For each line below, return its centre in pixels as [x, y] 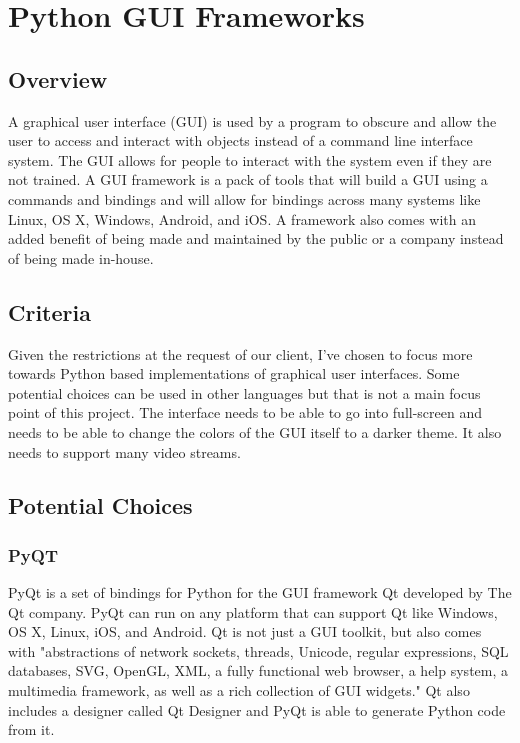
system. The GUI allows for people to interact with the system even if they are [250, 159]
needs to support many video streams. [124, 451]
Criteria [49, 311]
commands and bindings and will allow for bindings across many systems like [244, 198]
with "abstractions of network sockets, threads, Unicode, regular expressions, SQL [258, 650]
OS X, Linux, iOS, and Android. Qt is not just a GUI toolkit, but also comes [245, 631]
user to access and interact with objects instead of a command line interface [240, 140]
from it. [31, 729]
